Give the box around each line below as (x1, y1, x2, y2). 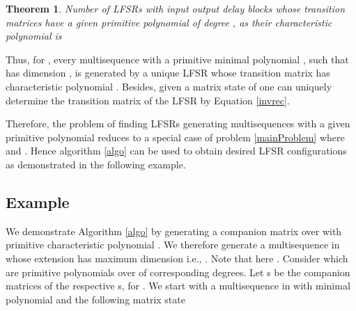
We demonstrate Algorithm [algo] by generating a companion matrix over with (6, 223, 342, 238)
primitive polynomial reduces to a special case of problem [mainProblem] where (6, 129, 345, 144)
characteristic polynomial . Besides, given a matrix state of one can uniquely (6, 79, 332, 93)
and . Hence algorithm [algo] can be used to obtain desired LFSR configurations (6, 143, 347, 158)
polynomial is (6, 29, 62, 43)
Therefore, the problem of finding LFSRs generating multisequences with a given (6, 116, 350, 131)
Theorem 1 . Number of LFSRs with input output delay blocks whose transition (6, 1, 346, 15)
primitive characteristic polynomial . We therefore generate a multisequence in (6, 237, 340, 252)
